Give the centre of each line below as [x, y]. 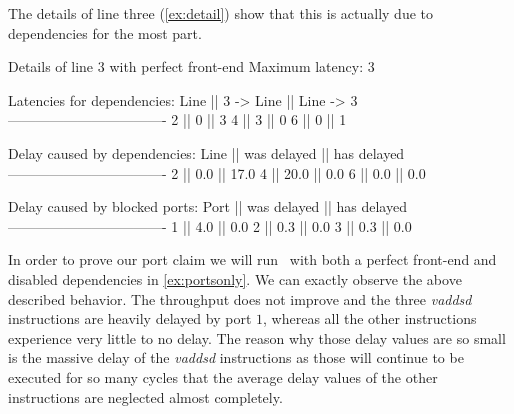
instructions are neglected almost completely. [145, 396]
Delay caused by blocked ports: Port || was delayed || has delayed [207, 206]
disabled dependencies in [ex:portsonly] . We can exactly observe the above [235, 278]
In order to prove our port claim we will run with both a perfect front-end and [252, 259]
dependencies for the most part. [105, 32]
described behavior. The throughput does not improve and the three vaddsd [240, 298]
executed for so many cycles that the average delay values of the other [223, 376]
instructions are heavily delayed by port [130, 318]
